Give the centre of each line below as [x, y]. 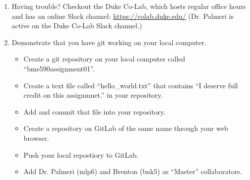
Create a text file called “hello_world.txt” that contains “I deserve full [131, 85]
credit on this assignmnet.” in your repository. [93, 95]
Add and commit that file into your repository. [94, 111]
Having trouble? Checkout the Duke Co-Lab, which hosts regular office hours [129, 6]
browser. [36, 138]
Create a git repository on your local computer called [104, 59]
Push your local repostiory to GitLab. [81, 154]
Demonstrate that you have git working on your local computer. [109, 42]
